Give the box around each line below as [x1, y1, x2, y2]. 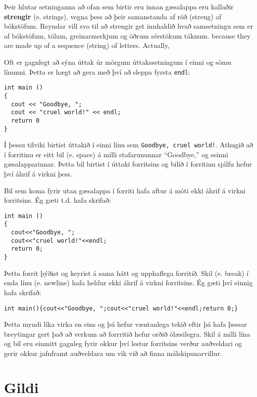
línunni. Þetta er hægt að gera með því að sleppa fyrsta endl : [4, 66, 191, 77]
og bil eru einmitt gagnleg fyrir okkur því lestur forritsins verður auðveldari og [4, 338, 242, 349]
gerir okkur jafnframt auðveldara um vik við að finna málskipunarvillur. [4, 348, 222, 358]
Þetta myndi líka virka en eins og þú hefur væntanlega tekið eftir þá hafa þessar [4, 319, 247, 329]
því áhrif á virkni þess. [4, 169, 72, 178]
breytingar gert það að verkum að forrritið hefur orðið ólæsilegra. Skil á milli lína [4, 328, 251, 339]
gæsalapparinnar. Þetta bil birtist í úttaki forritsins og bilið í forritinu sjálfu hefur [4, 159, 252, 169]
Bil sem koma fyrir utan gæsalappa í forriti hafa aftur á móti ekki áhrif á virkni [4, 185, 246, 195]
